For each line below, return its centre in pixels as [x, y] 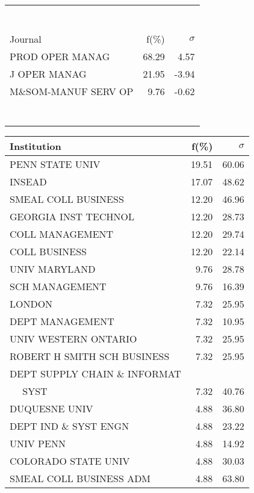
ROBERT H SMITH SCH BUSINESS [90, 356]
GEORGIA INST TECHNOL [72, 216]
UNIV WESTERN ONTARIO [73, 339]
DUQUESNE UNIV [51, 408]
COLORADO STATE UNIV [70, 461]
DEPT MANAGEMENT [62, 321]
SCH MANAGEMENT [58, 286]
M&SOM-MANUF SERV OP [72, 91]
